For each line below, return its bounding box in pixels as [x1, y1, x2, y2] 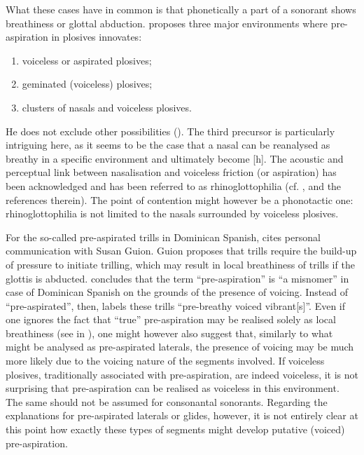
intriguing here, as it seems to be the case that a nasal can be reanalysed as [6, 137, 330, 152]
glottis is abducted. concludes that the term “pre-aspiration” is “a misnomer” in [6, 271, 349, 285]
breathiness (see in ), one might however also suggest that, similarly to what [6, 325, 333, 340]
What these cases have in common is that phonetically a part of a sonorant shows [6, 2, 356, 16]
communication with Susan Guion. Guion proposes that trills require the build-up [6, 243, 357, 258]
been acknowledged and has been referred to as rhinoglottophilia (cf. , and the [6, 178, 342, 193]
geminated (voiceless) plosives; [22, 76, 153, 91]
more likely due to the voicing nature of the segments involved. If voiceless [6, 353, 325, 368]
